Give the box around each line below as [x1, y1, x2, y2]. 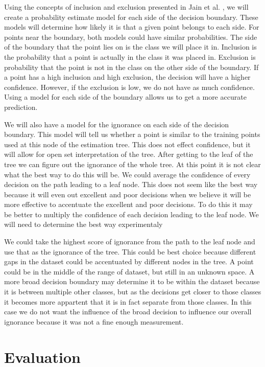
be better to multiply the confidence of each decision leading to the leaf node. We [4, 209, 259, 219]
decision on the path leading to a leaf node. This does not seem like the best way [4, 179, 258, 190]
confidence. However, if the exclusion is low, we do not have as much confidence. [4, 81, 255, 92]
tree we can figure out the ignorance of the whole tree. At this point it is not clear [4, 158, 261, 169]
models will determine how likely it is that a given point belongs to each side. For [4, 21, 259, 32]
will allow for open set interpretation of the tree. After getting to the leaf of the [4, 149, 253, 159]
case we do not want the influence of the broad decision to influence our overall [4, 306, 252, 317]
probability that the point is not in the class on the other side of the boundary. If [4, 61, 259, 72]
